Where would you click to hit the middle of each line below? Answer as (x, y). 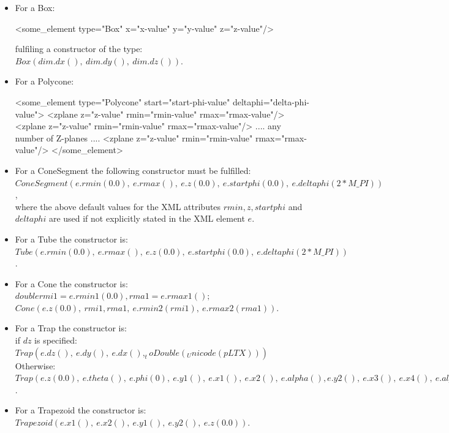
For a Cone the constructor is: (71, 283)
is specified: (56, 340)
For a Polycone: (44, 81)
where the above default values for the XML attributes (118, 206)
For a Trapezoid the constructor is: (81, 410)
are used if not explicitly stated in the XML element (147, 218)
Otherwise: (35, 365)
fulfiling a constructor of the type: (79, 49)
